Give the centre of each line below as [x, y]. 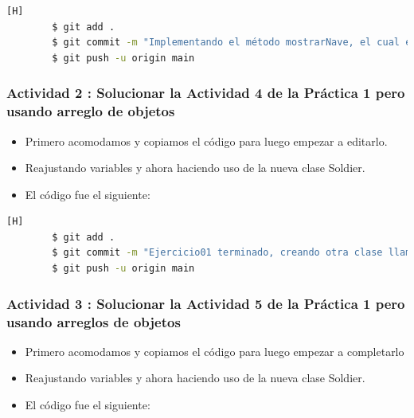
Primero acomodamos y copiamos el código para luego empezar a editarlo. [206, 141]
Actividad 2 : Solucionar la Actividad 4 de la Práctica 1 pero [206, 93]
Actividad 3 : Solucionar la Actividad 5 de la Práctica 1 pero [206, 303]
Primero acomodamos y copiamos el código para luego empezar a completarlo [215, 351]
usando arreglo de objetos [91, 111]
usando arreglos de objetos [94, 321]
